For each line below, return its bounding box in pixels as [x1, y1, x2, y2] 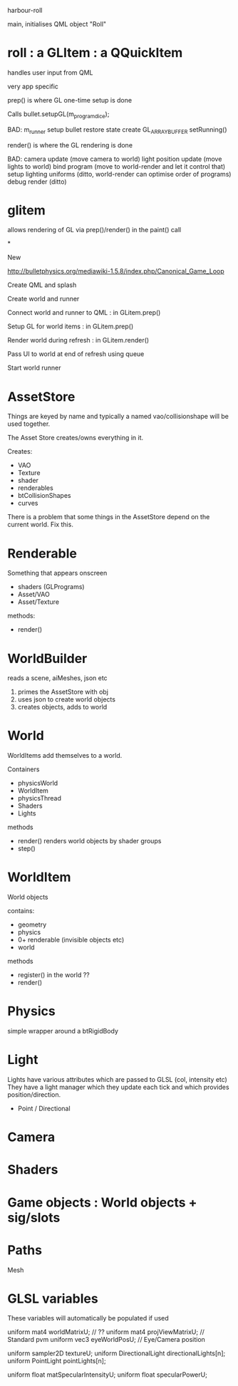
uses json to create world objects [17, 695, 116, 704]
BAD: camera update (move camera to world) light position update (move [7, 155, 222, 163]
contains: [7, 907, 35, 915]
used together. [7, 420, 51, 428]
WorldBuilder [7, 650, 88, 667]
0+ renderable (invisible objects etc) [17, 936, 125, 944]
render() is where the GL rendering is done [7, 140, 133, 149]
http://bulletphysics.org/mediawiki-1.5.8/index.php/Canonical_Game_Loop [7, 267, 224, 276]
